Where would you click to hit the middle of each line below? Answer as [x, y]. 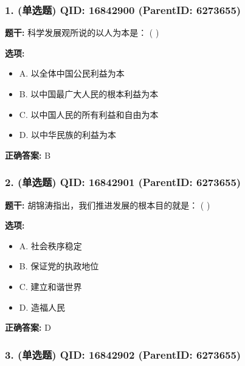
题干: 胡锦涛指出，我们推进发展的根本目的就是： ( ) [108, 205]
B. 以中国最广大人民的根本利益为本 [89, 94]
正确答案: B [28, 155]
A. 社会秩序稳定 [50, 245]
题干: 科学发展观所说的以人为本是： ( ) [82, 33]
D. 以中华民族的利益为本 [68, 135]
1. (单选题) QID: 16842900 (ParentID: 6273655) [123, 9]
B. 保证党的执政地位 [59, 266]
